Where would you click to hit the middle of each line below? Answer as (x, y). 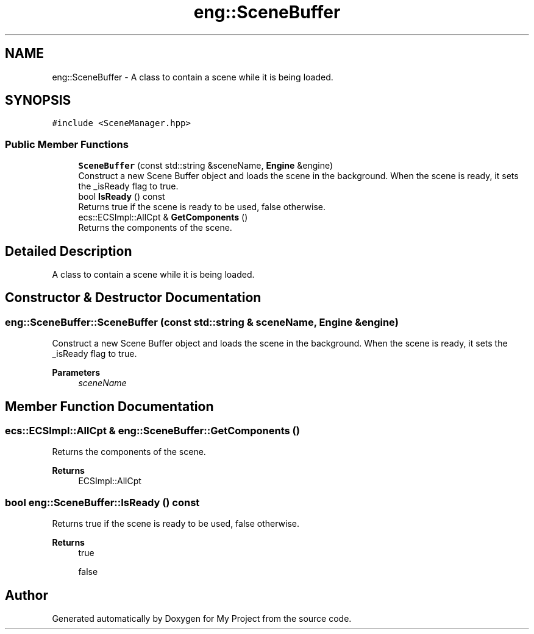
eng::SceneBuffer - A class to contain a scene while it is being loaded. (193, 77)
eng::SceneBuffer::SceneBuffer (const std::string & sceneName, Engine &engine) (202, 322)
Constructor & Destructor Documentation (133, 298)
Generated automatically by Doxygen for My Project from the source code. (202, 619)
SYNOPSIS (38, 100)
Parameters (76, 373)
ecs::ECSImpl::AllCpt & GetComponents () (163, 217)
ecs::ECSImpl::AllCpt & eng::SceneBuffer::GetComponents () (152, 431)
